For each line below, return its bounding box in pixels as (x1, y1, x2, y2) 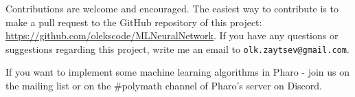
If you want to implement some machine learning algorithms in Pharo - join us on (5, 65, 350, 79)
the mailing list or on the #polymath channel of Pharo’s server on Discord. (5, 78, 322, 93)
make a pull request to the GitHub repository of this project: (5, 14, 262, 29)
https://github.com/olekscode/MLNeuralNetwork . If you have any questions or (5, 28, 339, 43)
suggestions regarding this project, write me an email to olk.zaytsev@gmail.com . (5, 41, 350, 56)
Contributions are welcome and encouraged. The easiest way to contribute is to (5, 1, 339, 15)
